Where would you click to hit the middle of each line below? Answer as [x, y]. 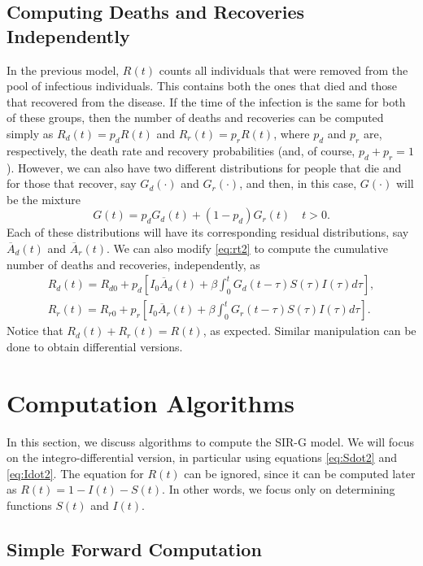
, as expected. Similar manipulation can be [310, 331]
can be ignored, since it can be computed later [300, 473]
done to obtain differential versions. [95, 346]
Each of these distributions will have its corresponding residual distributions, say [208, 232]
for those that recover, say [72, 183]
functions [29, 505]
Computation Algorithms [150, 402]
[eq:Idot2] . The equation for [75, 473]
